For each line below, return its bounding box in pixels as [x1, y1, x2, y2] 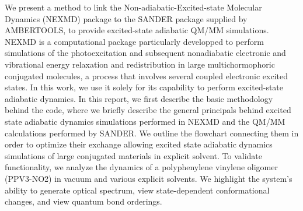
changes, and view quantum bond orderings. [5, 195, 162, 208]
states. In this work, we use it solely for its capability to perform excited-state [5, 81, 284, 93]
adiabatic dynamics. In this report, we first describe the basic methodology [5, 92, 273, 104]
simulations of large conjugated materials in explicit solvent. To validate [5, 149, 262, 161]
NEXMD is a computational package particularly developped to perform [5, 35, 264, 47]
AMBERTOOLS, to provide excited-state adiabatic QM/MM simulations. [5, 24, 269, 36]
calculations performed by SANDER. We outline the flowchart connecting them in [5, 126, 299, 139]
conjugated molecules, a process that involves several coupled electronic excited [5, 69, 288, 82]
